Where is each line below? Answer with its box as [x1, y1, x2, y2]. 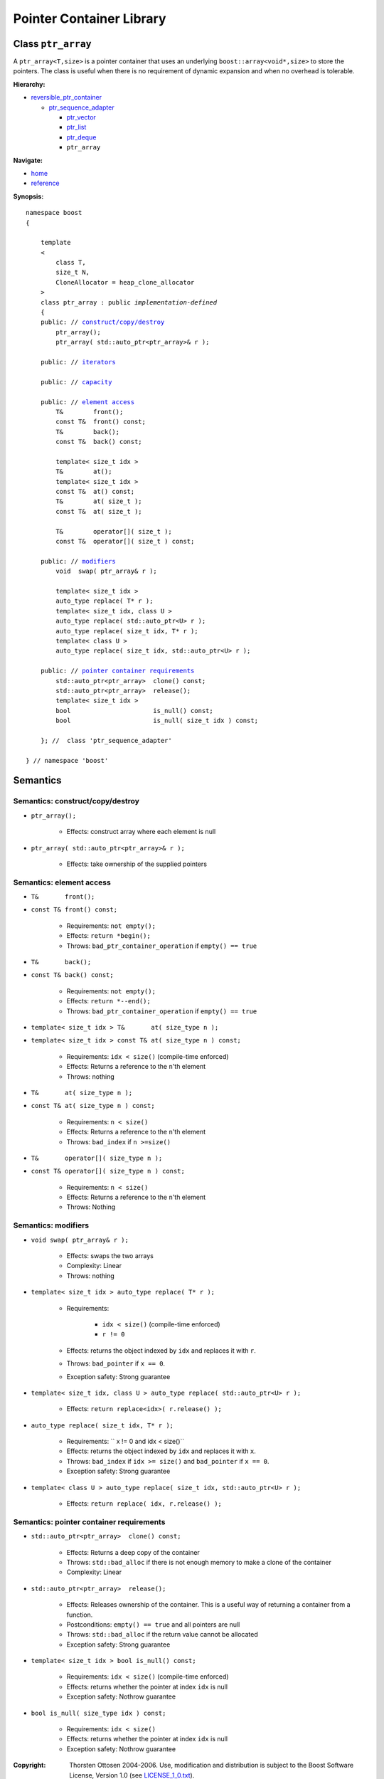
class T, [55, 258, 86, 267]
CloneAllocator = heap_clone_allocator [55, 278, 195, 286]
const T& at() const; [55, 487, 135, 496]
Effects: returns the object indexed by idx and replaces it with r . [66, 1346, 256, 1355]
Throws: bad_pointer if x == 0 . [66, 1359, 166, 1368]
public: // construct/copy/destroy [40, 318, 165, 327]
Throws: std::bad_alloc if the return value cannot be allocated [66, 1630, 259, 1639]
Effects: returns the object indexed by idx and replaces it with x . [66, 1447, 256, 1455]
